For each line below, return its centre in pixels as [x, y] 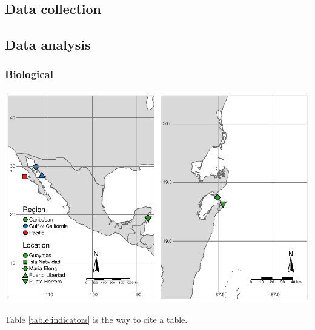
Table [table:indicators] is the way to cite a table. [96, 319]
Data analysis [48, 45]
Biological [29, 74]
